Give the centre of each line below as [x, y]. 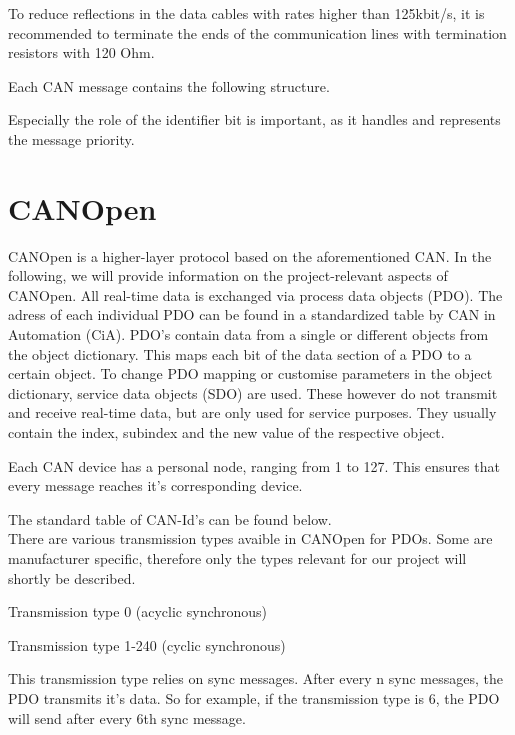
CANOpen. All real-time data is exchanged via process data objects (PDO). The [255, 294]
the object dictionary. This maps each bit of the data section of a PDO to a [240, 353]
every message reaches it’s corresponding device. [155, 485]
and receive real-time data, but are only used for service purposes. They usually [252, 412]
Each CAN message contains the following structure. [169, 85]
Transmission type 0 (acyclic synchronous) [138, 611]
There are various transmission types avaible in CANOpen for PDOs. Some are [250, 538]
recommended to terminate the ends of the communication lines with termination [257, 32]
